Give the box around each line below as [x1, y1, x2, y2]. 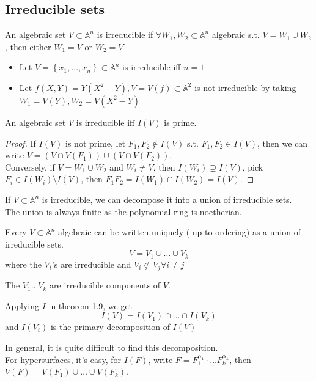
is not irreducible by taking [194, 81, 296, 94]
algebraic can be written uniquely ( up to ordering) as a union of [58, 226, 301, 238]
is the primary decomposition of [50, 320, 170, 333]
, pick [242, 160, 263, 173]
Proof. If [5, 136, 36, 149]
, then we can [257, 136, 308, 149]
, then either [5, 40, 51, 53]
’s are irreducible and [51, 257, 131, 270]
